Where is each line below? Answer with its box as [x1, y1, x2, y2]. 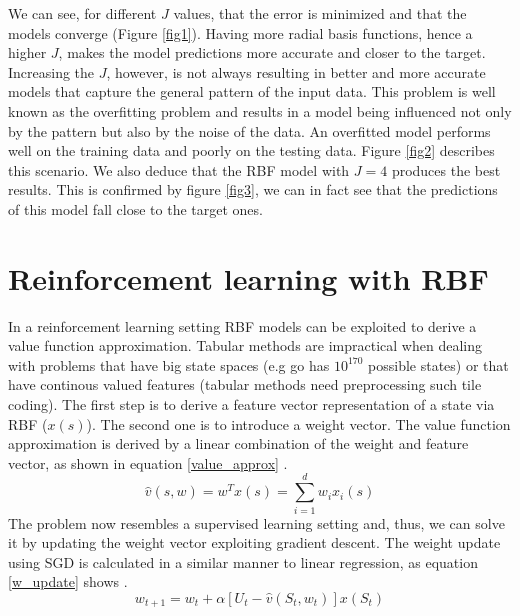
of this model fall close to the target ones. [8, 198, 263, 219]
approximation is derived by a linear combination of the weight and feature [8, 433, 469, 454]
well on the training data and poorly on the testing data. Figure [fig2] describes [8, 140, 495, 161]
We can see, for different [8, 3, 157, 23]
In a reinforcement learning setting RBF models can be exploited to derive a [8, 315, 477, 336]
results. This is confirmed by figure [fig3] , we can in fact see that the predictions [8, 179, 498, 200]
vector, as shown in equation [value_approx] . [8, 452, 288, 473]
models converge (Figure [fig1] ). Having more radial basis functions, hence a [8, 22, 473, 43]
